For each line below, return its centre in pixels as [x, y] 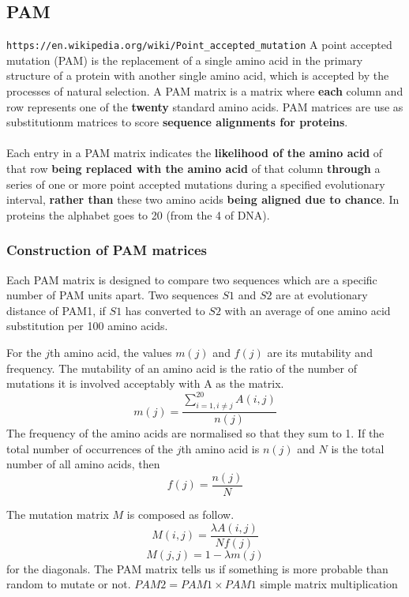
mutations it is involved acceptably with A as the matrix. [145, 383]
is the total [358, 448]
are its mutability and [320, 352]
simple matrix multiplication [329, 584]
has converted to [165, 310]
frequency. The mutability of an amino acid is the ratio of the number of [182, 368]
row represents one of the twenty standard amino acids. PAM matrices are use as [205, 106]
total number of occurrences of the [90, 448]
